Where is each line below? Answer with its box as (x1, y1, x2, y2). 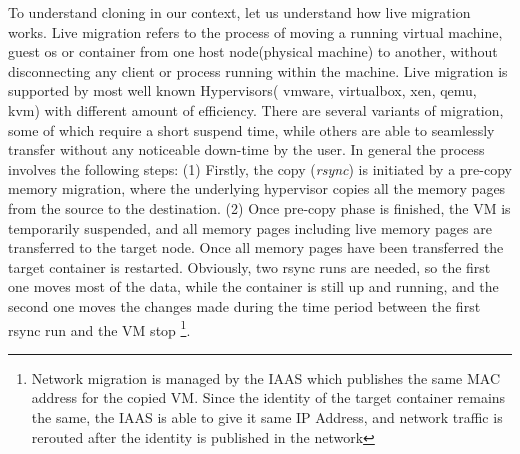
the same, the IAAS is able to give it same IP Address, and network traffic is (31, 406, 503, 427)
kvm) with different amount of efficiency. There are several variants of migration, (8, 99, 504, 120)
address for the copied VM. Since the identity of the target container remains (31, 387, 506, 408)
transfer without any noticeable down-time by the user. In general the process (8, 139, 485, 160)
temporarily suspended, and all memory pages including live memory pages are (8, 217, 492, 238)
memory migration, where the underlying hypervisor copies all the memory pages (8, 178, 506, 199)
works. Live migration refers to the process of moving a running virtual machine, (8, 21, 503, 42)
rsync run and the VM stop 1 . (8, 316, 191, 340)
